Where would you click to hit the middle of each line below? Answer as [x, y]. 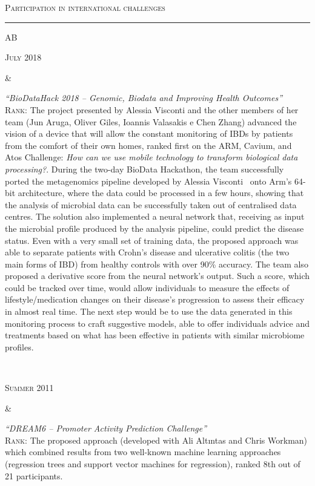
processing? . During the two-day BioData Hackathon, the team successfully [144, 169]
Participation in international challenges [85, 7]
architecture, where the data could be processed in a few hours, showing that [161, 193]
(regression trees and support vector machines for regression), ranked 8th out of [153, 464]
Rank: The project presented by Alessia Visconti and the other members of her [152, 109]
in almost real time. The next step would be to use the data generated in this [149, 311]
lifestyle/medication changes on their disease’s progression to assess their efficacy [155, 299]
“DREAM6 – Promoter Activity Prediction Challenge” [106, 428]
